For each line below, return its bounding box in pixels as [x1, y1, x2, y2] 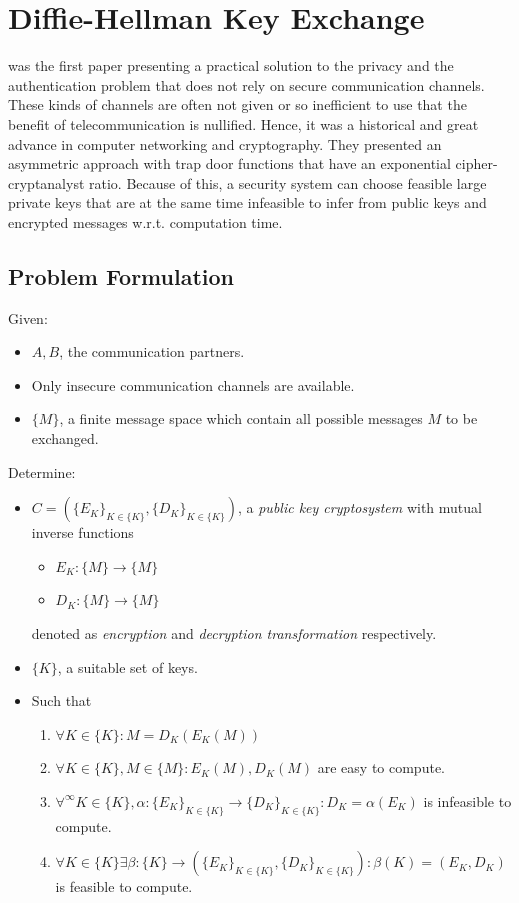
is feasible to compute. [55, 876, 193, 897]
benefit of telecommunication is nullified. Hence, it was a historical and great [8, 113, 479, 134]
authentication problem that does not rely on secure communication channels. [8, 74, 485, 95]
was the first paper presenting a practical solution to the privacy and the [8, 55, 454, 76]
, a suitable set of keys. [57, 656, 198, 677]
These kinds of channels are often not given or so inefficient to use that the [8, 94, 467, 115]
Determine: [8, 461, 76, 482]
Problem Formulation [8, 260, 234, 291]
